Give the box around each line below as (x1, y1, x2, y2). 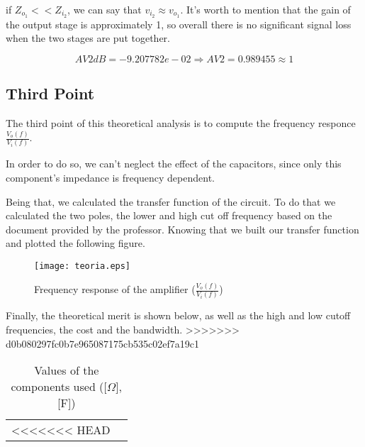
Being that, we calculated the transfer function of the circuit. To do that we (6, 194, 336, 209)
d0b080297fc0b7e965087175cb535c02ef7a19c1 (6, 336, 199, 351)
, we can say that (67, 2, 142, 16)
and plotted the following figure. (6, 236, 145, 250)
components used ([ (11, 378, 107, 395)
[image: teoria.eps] (34, 261, 131, 272)
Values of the (34, 362, 99, 379)
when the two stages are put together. (6, 31, 170, 45)
